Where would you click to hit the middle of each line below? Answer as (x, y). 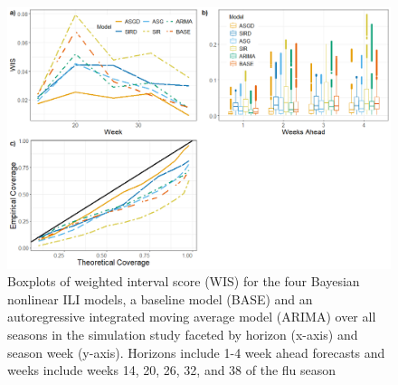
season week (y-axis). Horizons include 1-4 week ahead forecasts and (196, 352)
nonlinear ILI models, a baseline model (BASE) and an (160, 298)
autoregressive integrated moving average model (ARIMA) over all (192, 317)
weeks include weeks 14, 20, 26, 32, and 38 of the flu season (172, 370)
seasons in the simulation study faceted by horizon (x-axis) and (183, 334)
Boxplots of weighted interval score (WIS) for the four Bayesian (184, 281)
